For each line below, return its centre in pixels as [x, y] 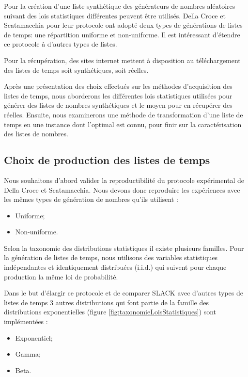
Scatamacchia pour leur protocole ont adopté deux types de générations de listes [123, 25]
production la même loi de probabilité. [61, 276]
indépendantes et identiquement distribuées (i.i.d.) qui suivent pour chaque [115, 267]
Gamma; [28, 354]
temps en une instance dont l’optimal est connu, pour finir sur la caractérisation [123, 124]
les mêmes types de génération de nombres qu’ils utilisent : [91, 199]
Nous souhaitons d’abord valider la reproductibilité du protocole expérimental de [124, 180]
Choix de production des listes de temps [107, 160]
